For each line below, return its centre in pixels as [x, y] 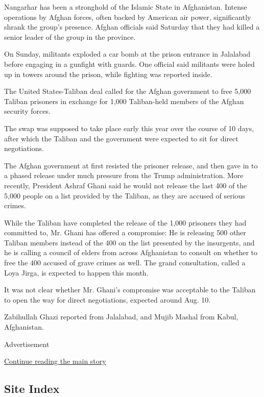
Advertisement [27, 344]
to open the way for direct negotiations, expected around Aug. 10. [107, 299]
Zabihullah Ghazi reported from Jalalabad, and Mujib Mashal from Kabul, [121, 317]
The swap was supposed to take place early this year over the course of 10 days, [129, 128]
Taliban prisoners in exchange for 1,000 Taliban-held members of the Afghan [124, 101]
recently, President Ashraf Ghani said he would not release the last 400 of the [126, 185]
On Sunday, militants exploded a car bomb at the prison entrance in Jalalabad [127, 54]
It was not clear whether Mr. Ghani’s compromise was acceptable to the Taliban [130, 290]
